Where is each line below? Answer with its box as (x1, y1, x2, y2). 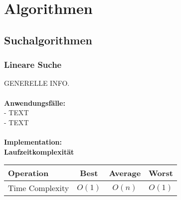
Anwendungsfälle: (4, 97, 65, 108)
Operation (8, 167, 49, 179)
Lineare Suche (4, 58, 62, 71)
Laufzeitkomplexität (4, 146, 74, 157)
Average (109, 167, 141, 179)
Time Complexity (8, 182, 69, 194)
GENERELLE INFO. (4, 78, 70, 88)
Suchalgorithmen (4, 32, 92, 47)
